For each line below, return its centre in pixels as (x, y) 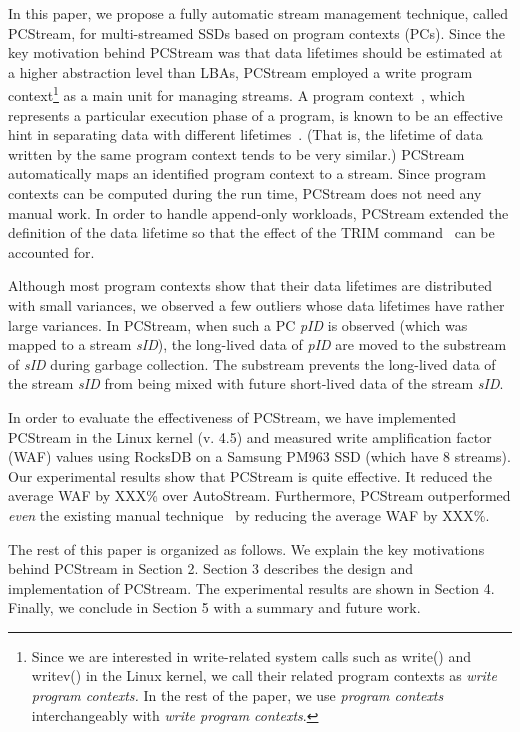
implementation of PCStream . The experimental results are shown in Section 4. (251, 587)
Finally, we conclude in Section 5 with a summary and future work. (214, 607)
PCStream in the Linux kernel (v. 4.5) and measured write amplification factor (250, 436)
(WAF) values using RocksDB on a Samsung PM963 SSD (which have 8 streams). (259, 456)
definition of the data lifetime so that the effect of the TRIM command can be (251, 232)
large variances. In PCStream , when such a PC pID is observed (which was (238, 324)
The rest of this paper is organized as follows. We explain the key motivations (246, 548)
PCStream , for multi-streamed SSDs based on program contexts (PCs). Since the (256, 32)
